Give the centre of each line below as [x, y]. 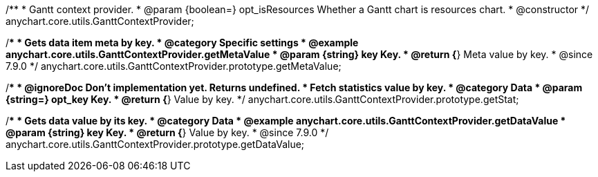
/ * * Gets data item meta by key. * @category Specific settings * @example [182, 43]
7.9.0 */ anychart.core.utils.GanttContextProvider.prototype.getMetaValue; [174, 66]
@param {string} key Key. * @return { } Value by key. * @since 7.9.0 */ [167, 132]
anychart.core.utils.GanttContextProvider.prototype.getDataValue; [155, 144]
